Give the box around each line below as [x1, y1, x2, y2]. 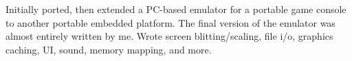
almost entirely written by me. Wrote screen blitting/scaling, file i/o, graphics [5, 29, 333, 43]
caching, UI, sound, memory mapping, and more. [5, 42, 212, 56]
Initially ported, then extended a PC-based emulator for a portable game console [5, 2, 346, 16]
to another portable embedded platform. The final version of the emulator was [5, 15, 335, 29]
